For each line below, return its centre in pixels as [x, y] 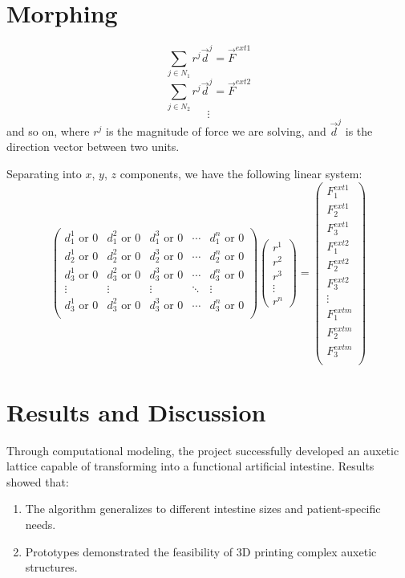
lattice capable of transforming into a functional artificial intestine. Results [190, 466]
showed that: [38, 481]
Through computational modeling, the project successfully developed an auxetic [203, 450]
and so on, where [48, 130]
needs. [40, 525]
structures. [51, 567]
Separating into [44, 173]
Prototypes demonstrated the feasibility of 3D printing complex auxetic [201, 551]
